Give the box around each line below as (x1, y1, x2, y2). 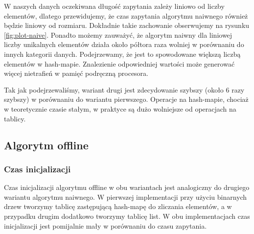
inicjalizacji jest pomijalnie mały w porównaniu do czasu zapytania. (4, 220, 207, 231)
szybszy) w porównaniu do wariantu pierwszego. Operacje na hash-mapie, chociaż (4, 94, 249, 104)
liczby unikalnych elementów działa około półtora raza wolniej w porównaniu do (4, 39, 244, 49)
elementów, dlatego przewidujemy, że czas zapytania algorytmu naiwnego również (4, 10, 248, 21)
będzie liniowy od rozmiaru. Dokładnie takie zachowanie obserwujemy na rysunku (4, 20, 250, 30)
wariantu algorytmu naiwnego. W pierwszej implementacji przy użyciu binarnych (4, 191, 247, 202)
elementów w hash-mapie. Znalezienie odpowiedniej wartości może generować (4, 58, 235, 69)
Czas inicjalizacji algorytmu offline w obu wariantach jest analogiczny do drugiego (4, 182, 250, 192)
